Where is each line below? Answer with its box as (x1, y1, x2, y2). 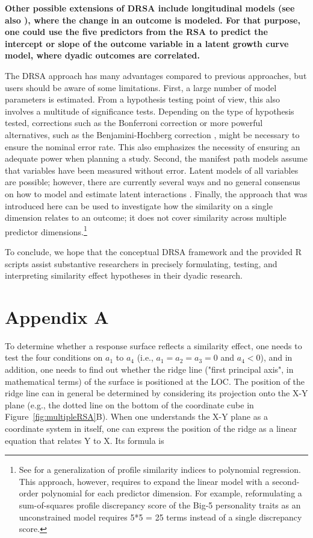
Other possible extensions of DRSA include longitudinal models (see (5, 2, 295, 14)
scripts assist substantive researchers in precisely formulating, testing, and (5, 257, 277, 270)
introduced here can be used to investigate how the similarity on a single (5, 199, 273, 212)
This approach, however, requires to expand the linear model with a (19, 475, 270, 487)
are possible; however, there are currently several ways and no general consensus (5, 176, 300, 188)
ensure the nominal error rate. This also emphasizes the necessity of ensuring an (5, 140, 300, 153)
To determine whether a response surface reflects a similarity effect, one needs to (5, 339, 302, 352)
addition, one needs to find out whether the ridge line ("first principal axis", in (5, 363, 294, 376)
